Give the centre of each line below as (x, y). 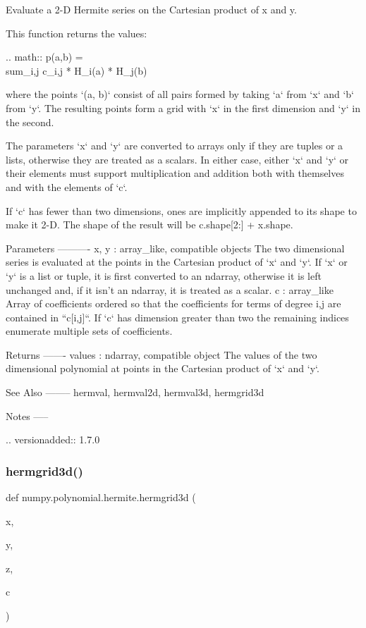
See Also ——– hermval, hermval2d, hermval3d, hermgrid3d (135, 392)
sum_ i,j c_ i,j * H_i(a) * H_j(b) (77, 70)
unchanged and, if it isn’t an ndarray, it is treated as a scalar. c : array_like (170, 289)
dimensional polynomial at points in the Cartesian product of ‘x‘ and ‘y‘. (163, 368)
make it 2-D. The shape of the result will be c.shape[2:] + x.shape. (150, 224)
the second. (30, 122)
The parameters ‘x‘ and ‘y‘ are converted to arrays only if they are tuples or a (175, 146)
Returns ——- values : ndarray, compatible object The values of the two (161, 354)
